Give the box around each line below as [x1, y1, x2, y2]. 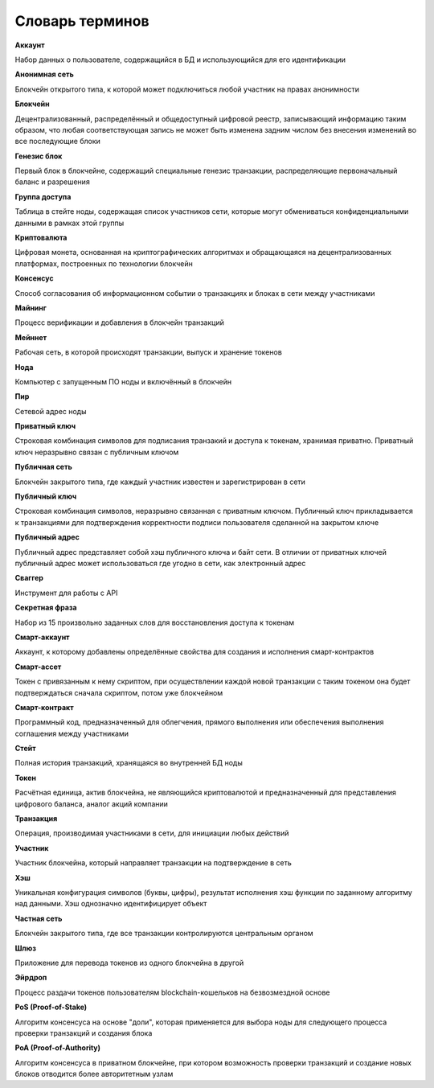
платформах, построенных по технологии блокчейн [14, 258, 193, 269]
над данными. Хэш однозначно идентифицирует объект [14, 899, 207, 909]
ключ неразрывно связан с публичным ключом [14, 447, 179, 457]
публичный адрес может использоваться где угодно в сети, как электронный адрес [14, 559, 306, 568]
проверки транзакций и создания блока [14, 1028, 153, 1037]
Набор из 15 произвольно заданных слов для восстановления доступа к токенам [14, 618, 295, 627]
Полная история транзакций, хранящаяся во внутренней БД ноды [14, 758, 243, 768]
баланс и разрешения [14, 177, 90, 187]
